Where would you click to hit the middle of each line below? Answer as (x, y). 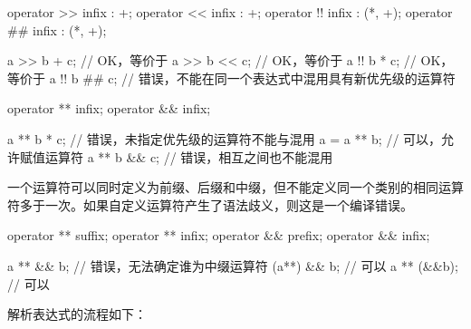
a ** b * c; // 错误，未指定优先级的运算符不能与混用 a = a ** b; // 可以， (225, 138)
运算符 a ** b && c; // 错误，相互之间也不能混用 (189, 156)
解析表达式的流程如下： (77, 314)
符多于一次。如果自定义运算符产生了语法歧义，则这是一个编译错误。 (210, 204)
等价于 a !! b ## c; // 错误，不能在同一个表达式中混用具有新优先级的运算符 (231, 77)
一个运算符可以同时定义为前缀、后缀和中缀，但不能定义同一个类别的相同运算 (235, 187)
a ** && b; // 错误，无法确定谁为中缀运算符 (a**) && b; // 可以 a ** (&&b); (233, 265)
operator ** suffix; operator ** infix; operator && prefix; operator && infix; (219, 235)
